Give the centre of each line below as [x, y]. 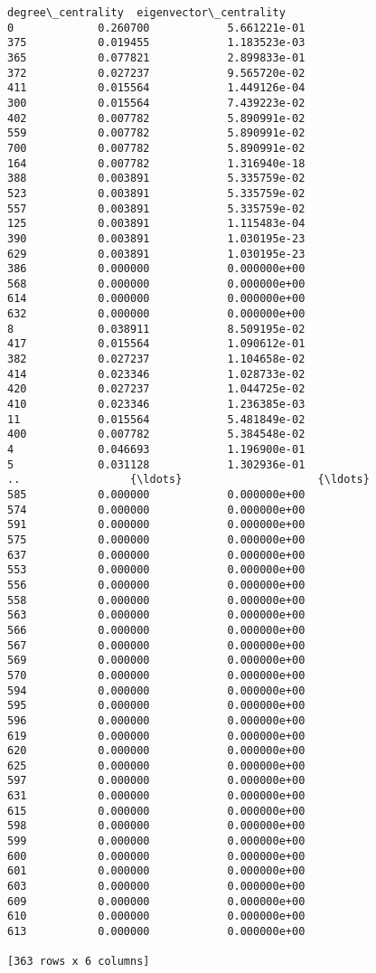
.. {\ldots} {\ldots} [188, 480]
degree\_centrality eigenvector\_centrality [146, 13]
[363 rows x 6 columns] [79, 962]
